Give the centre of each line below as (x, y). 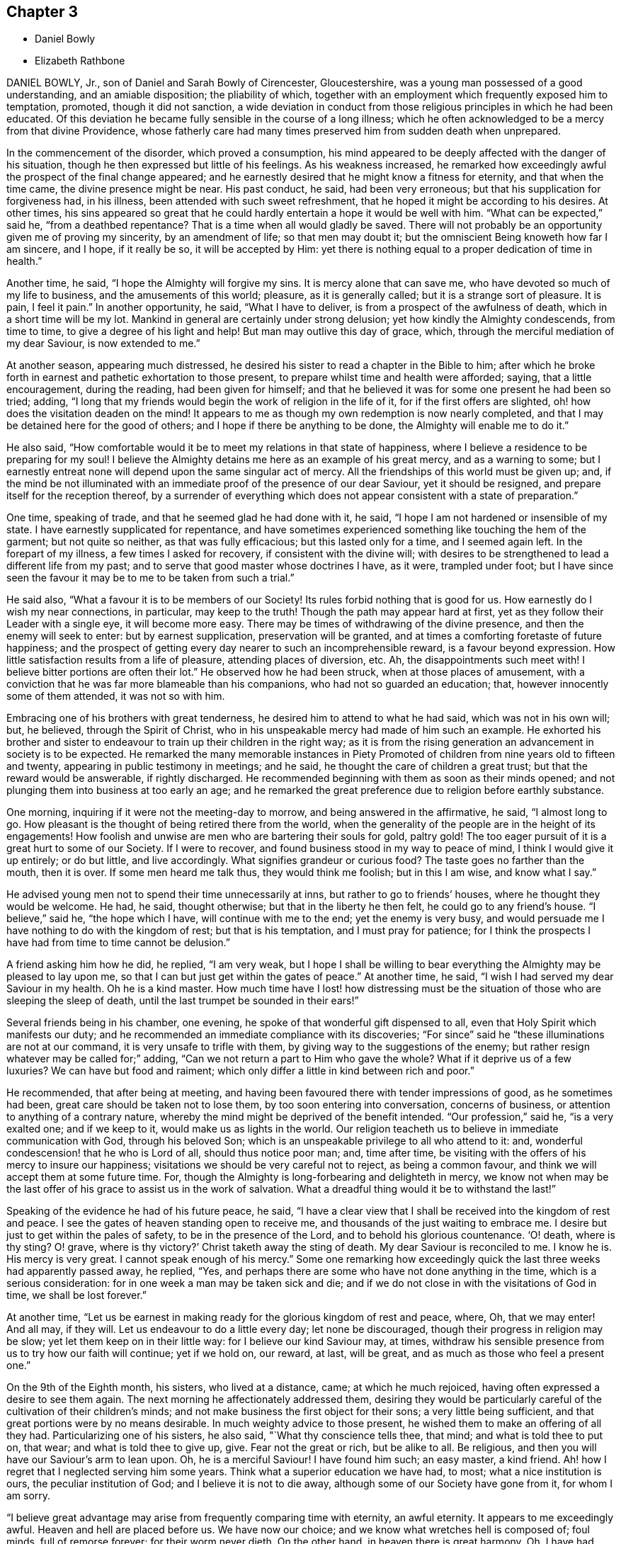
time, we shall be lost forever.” (76, 1295)
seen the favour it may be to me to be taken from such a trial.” (150, 578)
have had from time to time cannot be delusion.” (118, 943)
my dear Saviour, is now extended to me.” (103, 344)
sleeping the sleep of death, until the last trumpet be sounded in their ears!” (183, 1001)
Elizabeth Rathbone (80, 61)
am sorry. (29, 1496)
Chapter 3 (42, 12)
